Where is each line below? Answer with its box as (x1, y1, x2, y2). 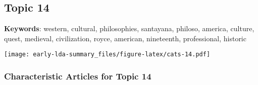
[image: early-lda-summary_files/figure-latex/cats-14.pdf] (4, 51, 211, 58)
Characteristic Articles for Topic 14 (4, 69, 151, 82)
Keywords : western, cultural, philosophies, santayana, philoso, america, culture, (4, 23, 254, 34)
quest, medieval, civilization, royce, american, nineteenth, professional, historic (4, 33, 246, 43)
